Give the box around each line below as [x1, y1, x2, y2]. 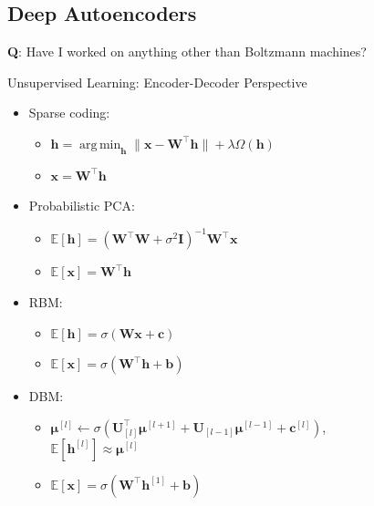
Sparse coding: [28, 103, 110, 122]
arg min [79, 138, 121, 151]
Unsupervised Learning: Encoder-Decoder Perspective [7, 72, 307, 91]
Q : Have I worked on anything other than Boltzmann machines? [7, 42, 367, 61]
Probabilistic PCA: [28, 196, 135, 215]
